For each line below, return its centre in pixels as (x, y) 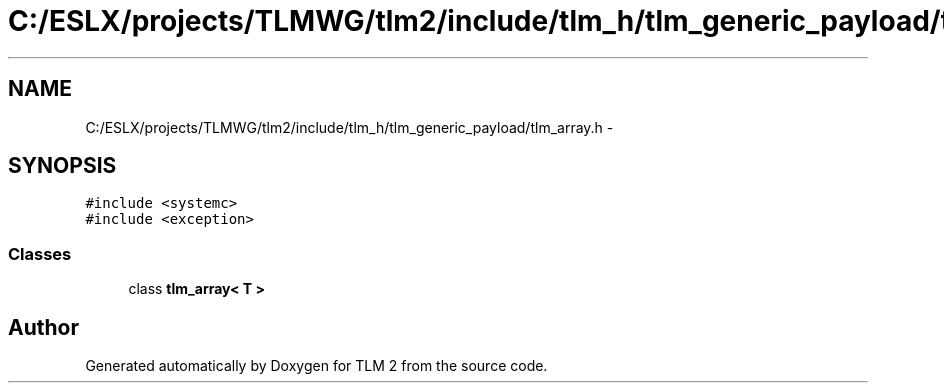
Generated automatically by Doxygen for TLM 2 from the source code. (316, 366)
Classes (40, 253)
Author (43, 327)
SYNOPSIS (62, 166)
